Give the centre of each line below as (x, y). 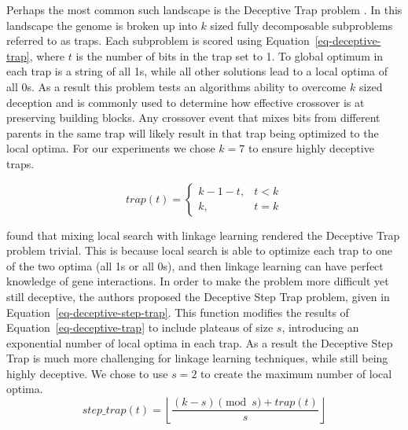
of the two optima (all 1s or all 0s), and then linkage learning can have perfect (195, 265)
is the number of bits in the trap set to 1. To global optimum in (230, 55)
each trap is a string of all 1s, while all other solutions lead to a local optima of (197, 71)
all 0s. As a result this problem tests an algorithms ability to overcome (176, 86)
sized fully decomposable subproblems (301, 25)
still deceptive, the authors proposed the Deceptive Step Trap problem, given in (198, 296)
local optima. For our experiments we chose (111, 148)
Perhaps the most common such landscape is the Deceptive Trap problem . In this (204, 9)
